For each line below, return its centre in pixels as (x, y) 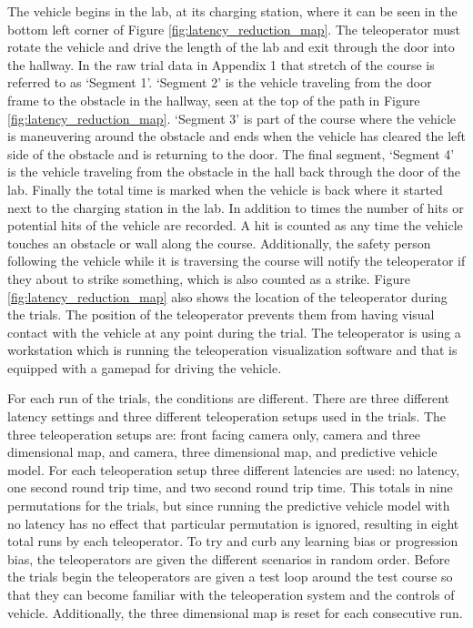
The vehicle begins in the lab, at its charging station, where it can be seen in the (232, 11)
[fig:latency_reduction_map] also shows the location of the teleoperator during (227, 296)
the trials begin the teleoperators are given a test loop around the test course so (230, 577)
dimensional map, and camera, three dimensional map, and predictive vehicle (222, 452)
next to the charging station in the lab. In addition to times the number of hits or (236, 207)
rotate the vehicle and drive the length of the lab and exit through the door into (231, 47)
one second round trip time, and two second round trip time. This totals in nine (230, 487)
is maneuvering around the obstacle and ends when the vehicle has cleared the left (237, 136)
